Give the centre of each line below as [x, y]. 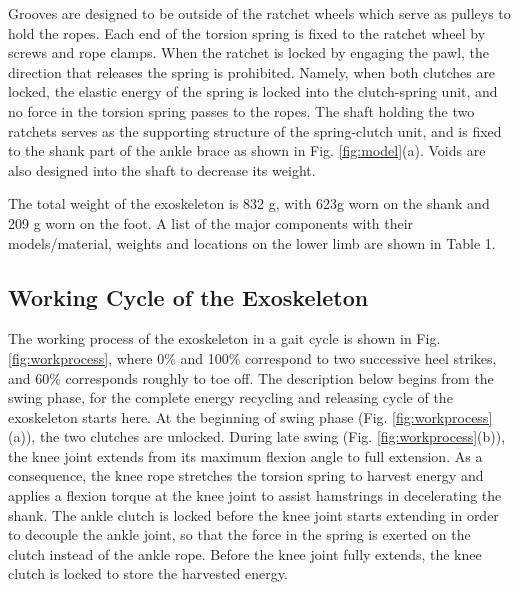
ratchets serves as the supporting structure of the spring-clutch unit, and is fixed [255, 130]
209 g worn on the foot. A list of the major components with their [211, 222]
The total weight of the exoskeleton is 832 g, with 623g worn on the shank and [249, 203]
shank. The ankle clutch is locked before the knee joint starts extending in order [253, 514]
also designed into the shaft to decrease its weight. [162, 169]
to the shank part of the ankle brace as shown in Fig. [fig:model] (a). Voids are [247, 150]
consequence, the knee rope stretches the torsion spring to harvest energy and [246, 475]
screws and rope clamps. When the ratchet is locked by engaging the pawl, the [249, 52]
